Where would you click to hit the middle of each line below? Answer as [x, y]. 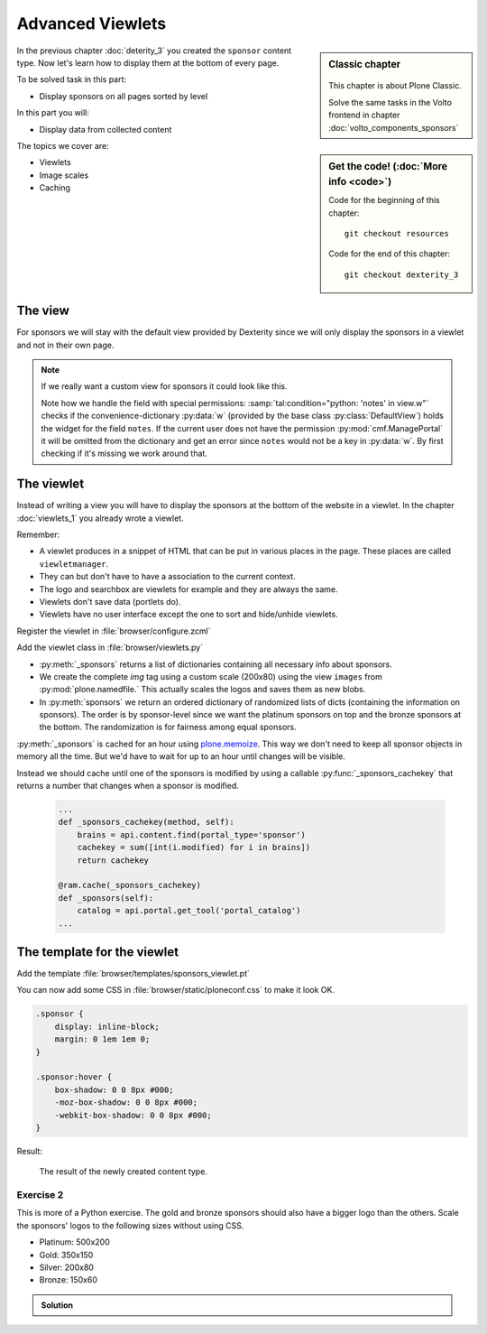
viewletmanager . [74, 563]
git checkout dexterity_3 [401, 274]
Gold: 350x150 [66, 1255]
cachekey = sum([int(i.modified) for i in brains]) [194, 848]
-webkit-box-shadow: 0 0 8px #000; [133, 1115]
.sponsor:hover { [74, 1077]
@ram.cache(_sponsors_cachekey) [130, 885]
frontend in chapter [364, 115]
